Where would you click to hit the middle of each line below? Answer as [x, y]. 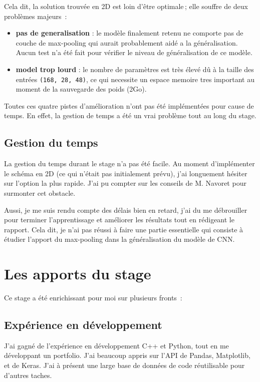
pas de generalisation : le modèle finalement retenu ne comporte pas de [129, 33]
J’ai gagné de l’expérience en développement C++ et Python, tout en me [116, 345]
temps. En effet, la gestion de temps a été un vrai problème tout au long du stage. [130, 115]
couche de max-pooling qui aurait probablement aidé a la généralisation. [127, 42]
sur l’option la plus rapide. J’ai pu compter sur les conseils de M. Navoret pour [125, 183]
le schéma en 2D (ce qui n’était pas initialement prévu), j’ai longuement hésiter [126, 173]
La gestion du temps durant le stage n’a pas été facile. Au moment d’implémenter [129, 163]
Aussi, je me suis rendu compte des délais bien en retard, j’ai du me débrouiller [126, 210]
